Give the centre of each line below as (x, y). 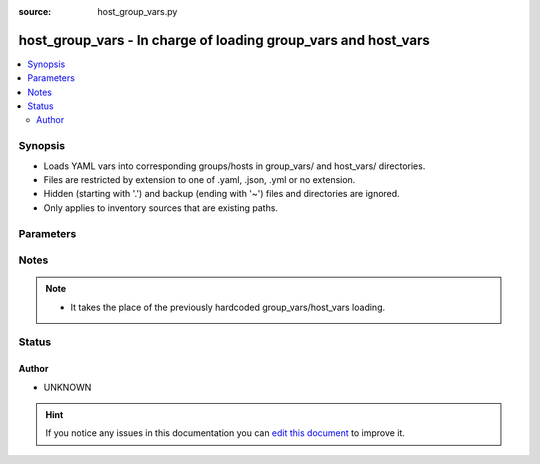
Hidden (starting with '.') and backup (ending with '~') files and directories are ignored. (221, 194)
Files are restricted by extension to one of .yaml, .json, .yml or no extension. (199, 179)
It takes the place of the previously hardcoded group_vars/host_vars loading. (228, 307)
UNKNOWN (67, 387)
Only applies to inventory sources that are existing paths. (161, 207)
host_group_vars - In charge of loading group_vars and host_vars (224, 40)
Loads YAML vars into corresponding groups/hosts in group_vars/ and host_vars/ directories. (234, 166)
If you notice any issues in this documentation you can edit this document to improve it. (225, 433)
